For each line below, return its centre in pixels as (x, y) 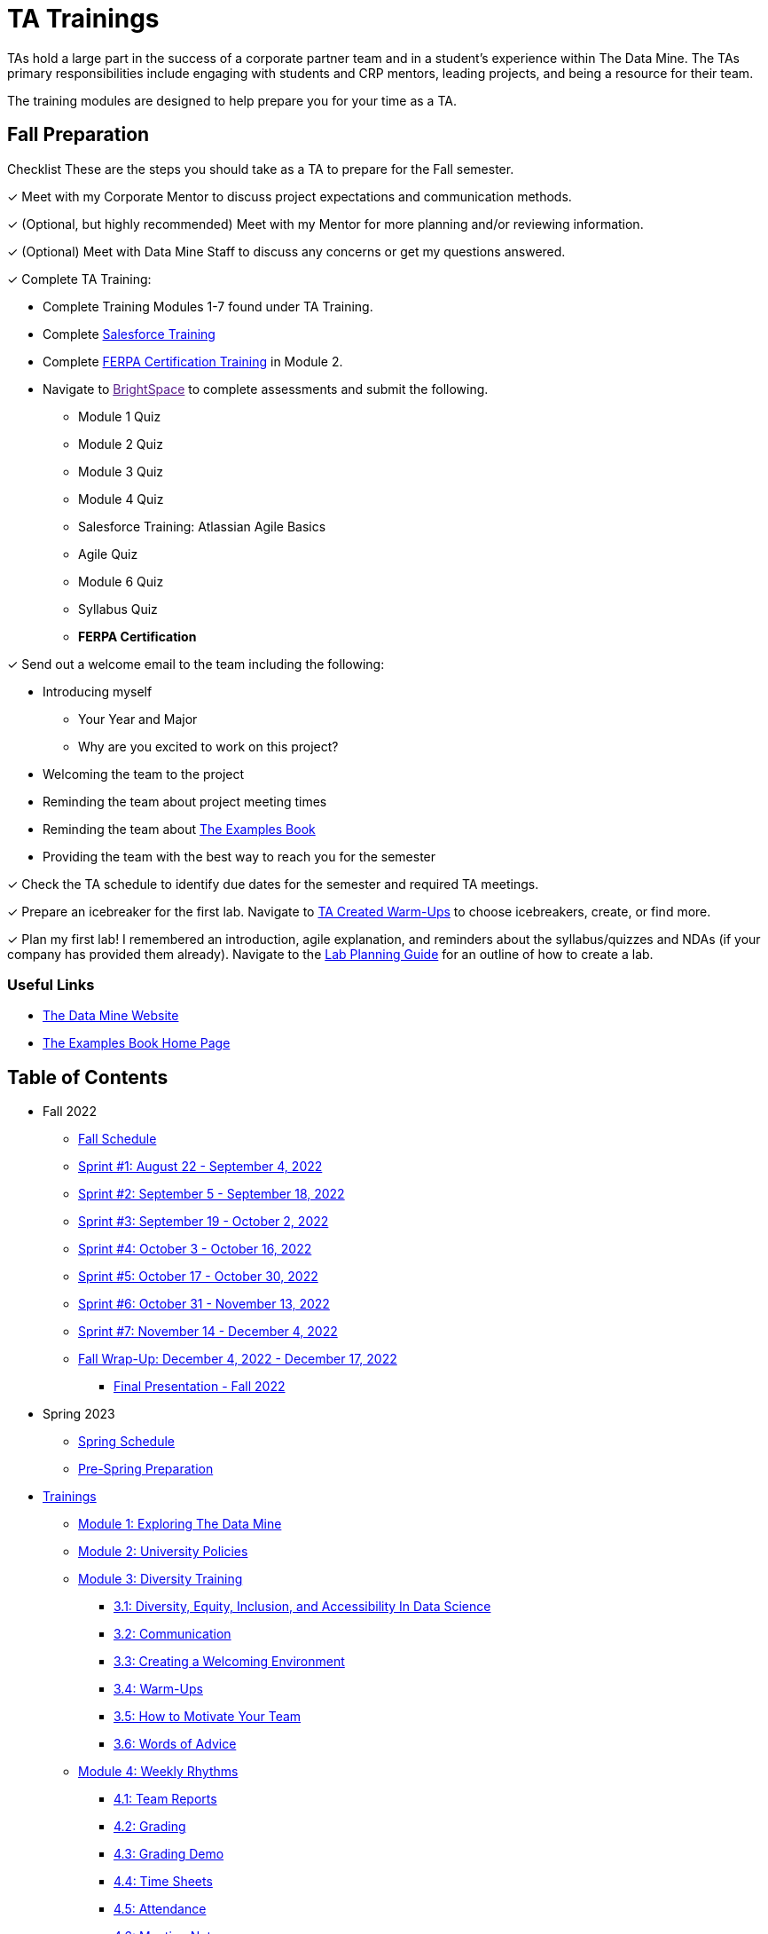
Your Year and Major (138, 719)
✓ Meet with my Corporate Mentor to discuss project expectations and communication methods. (290, 196)
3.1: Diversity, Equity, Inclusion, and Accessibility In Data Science (302, 1607)
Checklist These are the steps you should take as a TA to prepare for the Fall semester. (261, 169)
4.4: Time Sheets (163, 1882)
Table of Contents (88, 1077)
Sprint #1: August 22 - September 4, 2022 (200, 1167)
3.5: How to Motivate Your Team (208, 1717)
